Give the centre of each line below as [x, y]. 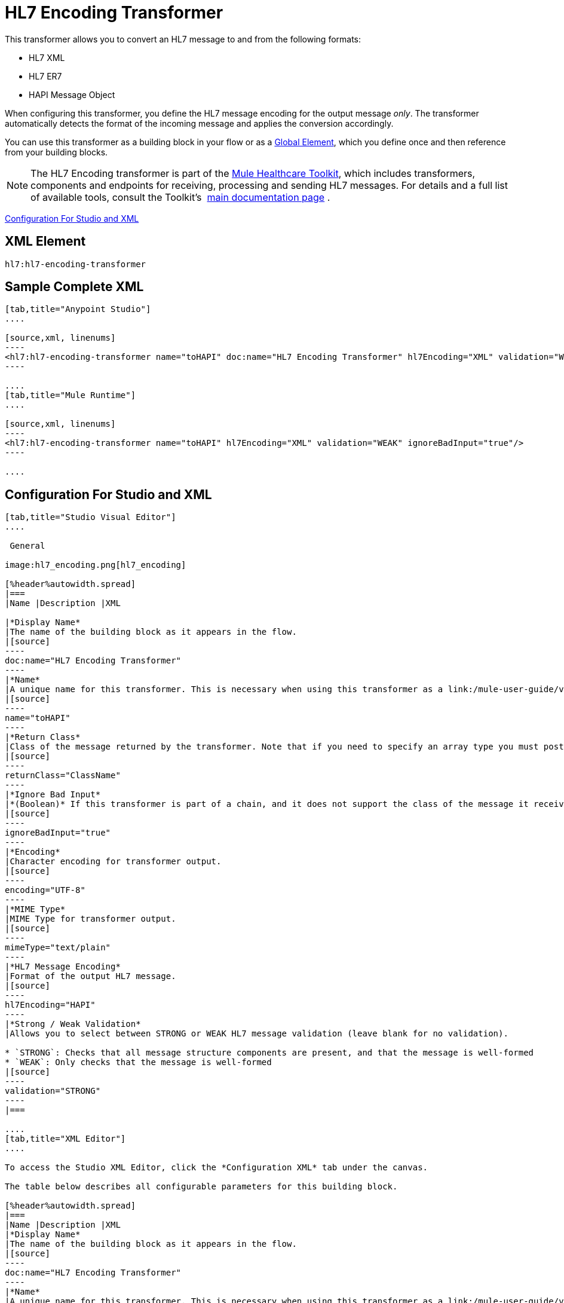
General [27, 546]
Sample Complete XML [74, 287]
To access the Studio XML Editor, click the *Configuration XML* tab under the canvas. [217, 1168]
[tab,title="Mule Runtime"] [70, 395]
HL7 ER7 [45, 76]
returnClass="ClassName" [63, 776]
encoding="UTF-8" [45, 890]
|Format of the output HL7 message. [91, 976]
